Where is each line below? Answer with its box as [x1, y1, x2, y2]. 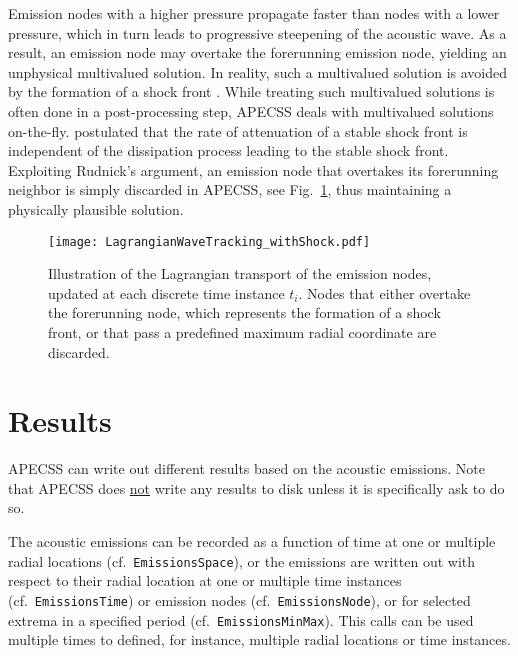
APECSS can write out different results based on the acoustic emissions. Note [8, 458, 486, 479]
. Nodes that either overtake [298, 282, 471, 303]
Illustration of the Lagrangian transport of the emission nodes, [48, 263, 432, 284]
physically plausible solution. [8, 198, 184, 219]
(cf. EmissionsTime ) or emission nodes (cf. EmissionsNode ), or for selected [8, 589, 471, 610]
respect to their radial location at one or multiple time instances [8, 570, 402, 591]
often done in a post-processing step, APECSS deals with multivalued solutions [8, 100, 494, 121]
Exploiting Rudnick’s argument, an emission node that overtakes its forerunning [8, 159, 499, 180]
